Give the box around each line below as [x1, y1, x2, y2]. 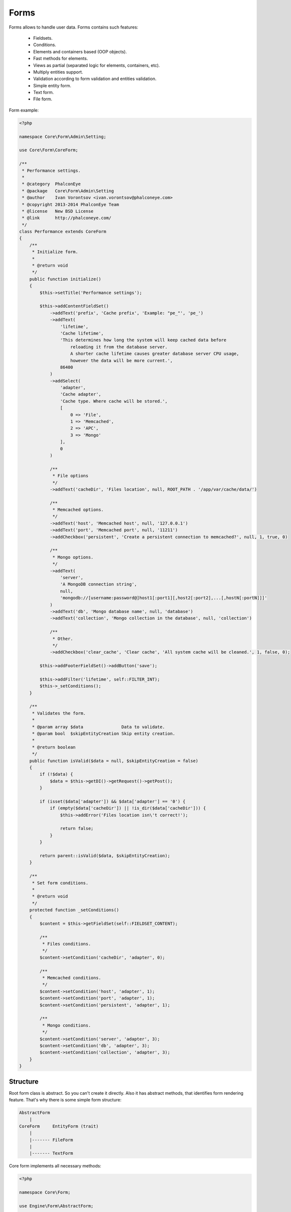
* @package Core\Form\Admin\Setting [22, 188, 114, 193]
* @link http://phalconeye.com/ [22, 215, 112, 221]
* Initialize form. [32, 249, 79, 255]
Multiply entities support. [33, 69, 83, 75]
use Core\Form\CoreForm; [19, 147, 79, 153]
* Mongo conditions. [42, 1022, 91, 1028]
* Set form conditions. [32, 880, 89, 886]
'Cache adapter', [60, 392, 101, 397]
